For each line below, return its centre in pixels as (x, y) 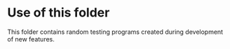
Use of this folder (59, 13)
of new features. (31, 39)
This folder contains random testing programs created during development (115, 32)
